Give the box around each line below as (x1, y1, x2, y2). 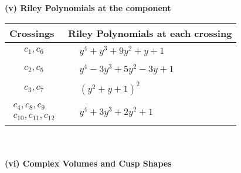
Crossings (9, 26, 55, 40)
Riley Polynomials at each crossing (68, 26, 232, 40)
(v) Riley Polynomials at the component (5, 2, 171, 13)
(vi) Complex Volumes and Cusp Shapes (5, 157, 172, 169)
